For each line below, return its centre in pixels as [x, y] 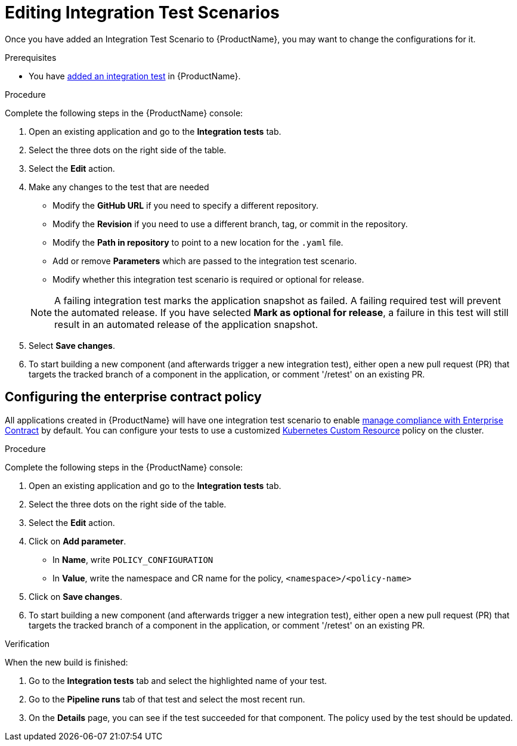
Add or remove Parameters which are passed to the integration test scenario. [205, 261]
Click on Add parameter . [78, 541]
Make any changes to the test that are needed [119, 187]
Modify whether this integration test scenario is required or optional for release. [208, 279]
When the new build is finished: [66, 662]
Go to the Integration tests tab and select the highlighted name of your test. [178, 680]
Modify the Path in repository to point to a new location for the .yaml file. [198, 242]
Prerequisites [31, 57]
